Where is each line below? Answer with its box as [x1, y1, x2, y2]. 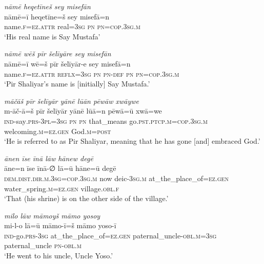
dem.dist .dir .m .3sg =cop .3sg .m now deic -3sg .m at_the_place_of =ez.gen [4, 172, 229, 183]
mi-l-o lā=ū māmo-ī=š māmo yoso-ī [4, 220, 116, 231]
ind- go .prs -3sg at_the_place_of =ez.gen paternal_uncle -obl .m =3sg [4, 230, 217, 240]
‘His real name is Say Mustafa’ [4, 31, 100, 41]
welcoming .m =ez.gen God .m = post [4, 125, 111, 136]
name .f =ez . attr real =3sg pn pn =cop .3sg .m [4, 21, 140, 32]
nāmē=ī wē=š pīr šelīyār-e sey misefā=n [4, 58, 131, 69]
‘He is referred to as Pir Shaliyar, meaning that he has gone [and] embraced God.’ [4, 136, 260, 146]
